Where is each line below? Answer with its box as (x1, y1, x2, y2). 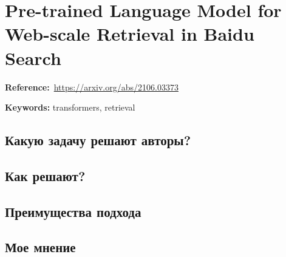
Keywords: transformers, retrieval (5, 101, 135, 114)
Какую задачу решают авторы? (5, 131, 191, 149)
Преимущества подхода (5, 202, 141, 221)
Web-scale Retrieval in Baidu (5, 21, 254, 46)
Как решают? (5, 166, 86, 185)
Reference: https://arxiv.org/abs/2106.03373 (5, 80, 179, 93)
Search (5, 45, 61, 70)
